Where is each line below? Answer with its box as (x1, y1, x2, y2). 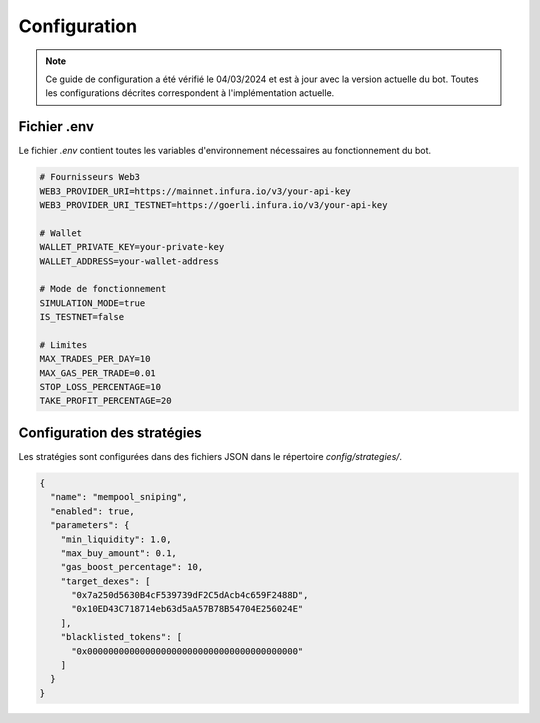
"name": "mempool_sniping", (50, 491, 188, 503)
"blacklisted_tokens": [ (60, 631, 183, 643)
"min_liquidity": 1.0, (60, 533, 172, 545)
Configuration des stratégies (18, 424, 202, 441)
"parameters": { (50, 520, 130, 531)
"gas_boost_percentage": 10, (60, 561, 204, 573)
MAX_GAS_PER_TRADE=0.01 (39, 367, 157, 379)
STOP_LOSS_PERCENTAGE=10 (39, 381, 162, 393)
